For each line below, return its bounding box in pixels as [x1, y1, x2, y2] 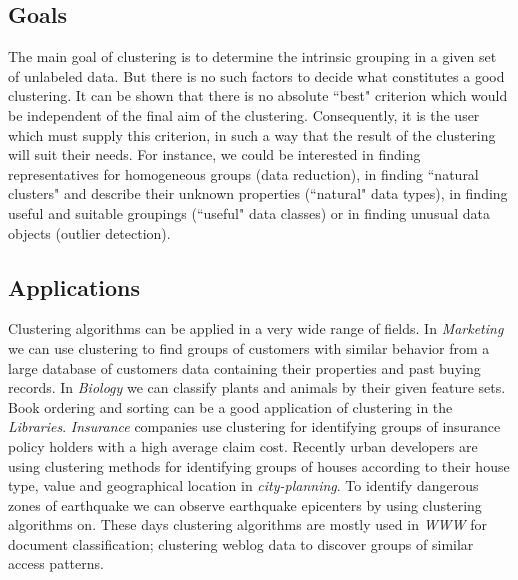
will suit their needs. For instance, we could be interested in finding [8, 144, 421, 165]
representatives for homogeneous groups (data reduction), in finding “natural [8, 163, 479, 184]
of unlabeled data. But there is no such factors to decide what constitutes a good [8, 65, 505, 86]
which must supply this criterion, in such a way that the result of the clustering [8, 124, 496, 145]
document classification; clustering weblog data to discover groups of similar [8, 533, 474, 554]
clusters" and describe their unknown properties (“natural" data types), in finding [8, 183, 508, 204]
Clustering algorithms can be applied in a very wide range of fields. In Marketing [8, 318, 504, 339]
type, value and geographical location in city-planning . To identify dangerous [8, 475, 479, 496]
